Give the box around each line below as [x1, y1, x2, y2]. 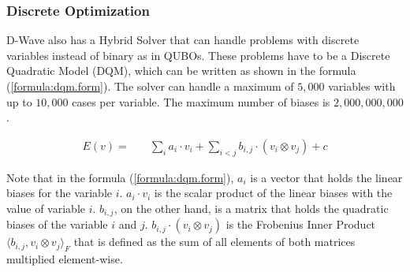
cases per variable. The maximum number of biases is [72, 93, 330, 110]
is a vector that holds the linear [250, 169, 403, 185]
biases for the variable [6, 184, 113, 201]
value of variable [6, 199, 85, 216]
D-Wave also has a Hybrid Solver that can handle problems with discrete [6, 32, 360, 48]
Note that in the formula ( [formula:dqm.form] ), [6, 169, 234, 185]
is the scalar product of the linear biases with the [154, 184, 393, 201]
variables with [328, 78, 396, 94]
